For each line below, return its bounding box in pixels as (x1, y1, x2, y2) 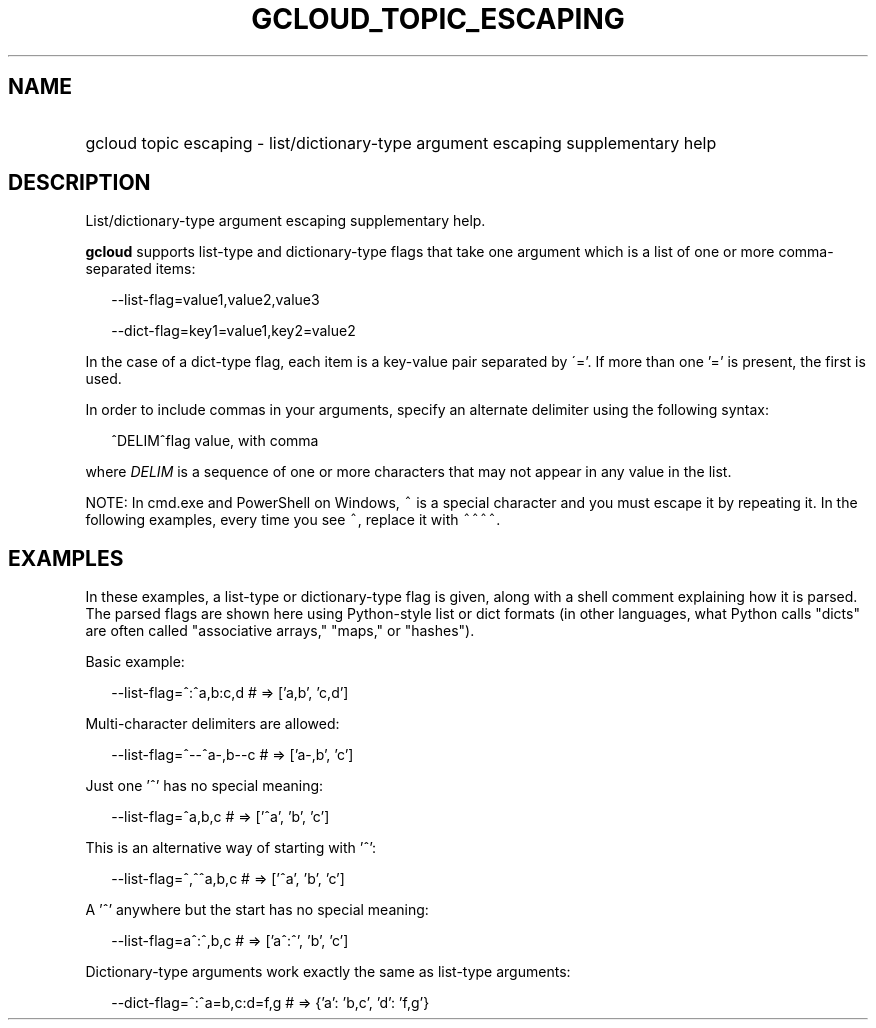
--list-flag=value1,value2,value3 (111, 291, 320, 309)
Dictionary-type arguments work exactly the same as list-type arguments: (85, 963, 571, 981)
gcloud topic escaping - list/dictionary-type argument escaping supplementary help (85, 132, 717, 153)
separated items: (85, 260, 196, 278)
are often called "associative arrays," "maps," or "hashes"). (85, 622, 475, 640)
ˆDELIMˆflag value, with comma (111, 432, 319, 450)
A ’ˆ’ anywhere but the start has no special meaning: (85, 901, 429, 919)
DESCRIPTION (8, 170, 151, 196)
